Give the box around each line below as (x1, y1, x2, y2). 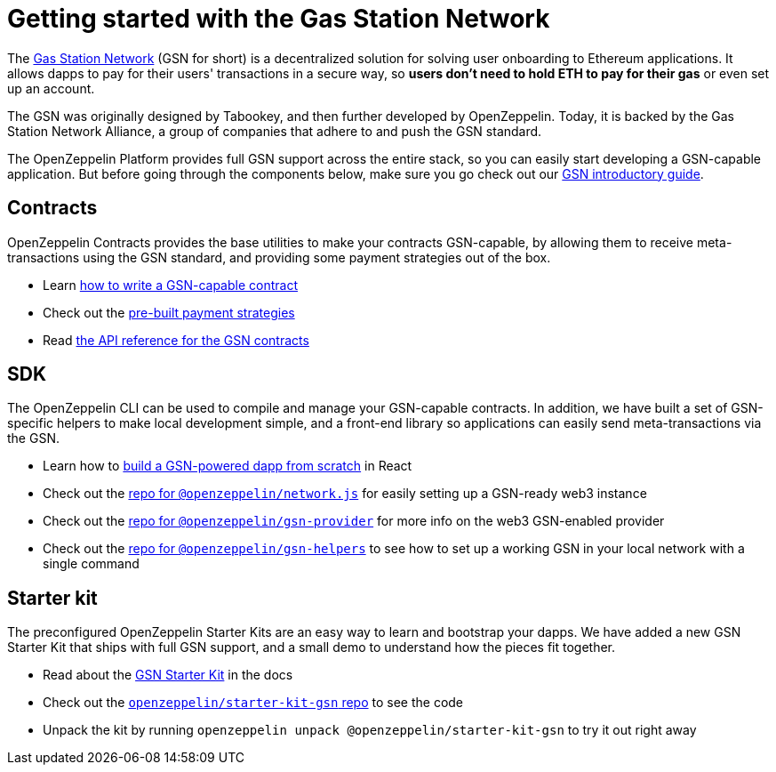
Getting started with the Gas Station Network (7, 4, 550, 34)
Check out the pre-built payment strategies (43, 304, 295, 320)
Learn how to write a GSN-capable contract (43, 277, 298, 293)
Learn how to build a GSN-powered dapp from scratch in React (43, 458, 412, 474)
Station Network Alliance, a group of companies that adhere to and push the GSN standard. (7, 123, 542, 139)
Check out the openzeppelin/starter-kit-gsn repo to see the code (43, 695, 464, 711)
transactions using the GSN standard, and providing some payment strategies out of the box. (7, 249, 551, 265)
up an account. (7, 80, 95, 96)
